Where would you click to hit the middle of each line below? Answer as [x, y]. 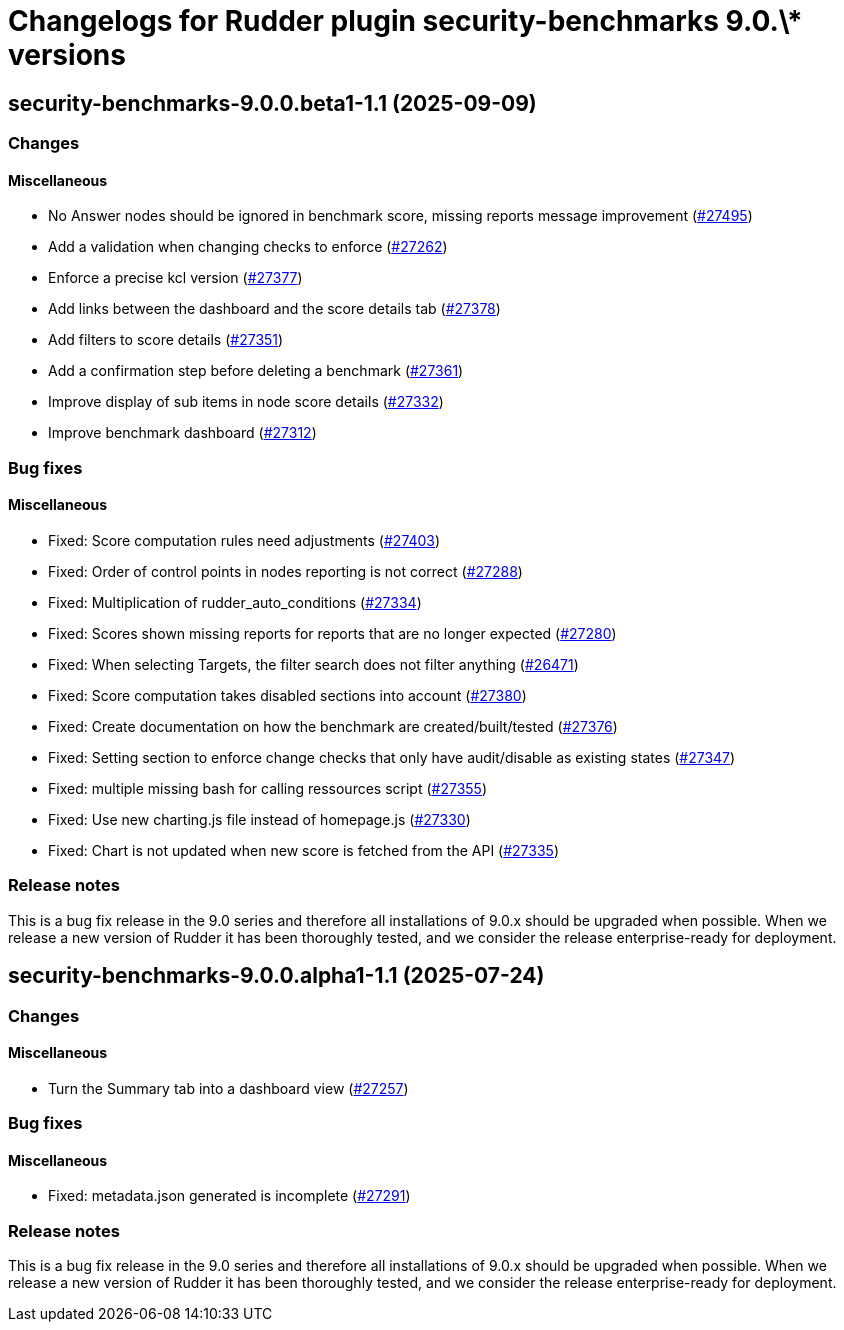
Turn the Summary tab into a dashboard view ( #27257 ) [228, 1088]
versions [67, 55]
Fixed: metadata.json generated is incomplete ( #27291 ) [229, 1196]
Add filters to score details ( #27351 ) [166, 340]
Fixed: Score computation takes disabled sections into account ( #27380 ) [287, 695]
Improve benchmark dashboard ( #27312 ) [182, 433]
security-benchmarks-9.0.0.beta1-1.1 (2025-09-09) [272, 103]
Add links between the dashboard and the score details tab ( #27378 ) [274, 309]
